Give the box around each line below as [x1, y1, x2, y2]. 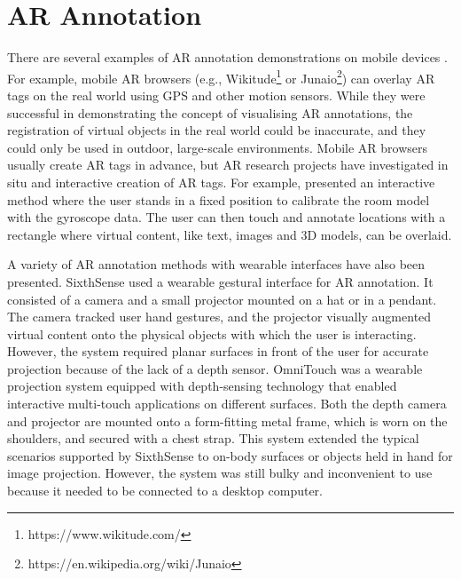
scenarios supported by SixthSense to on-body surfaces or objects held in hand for [7, 446, 453, 464]
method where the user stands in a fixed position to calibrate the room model [7, 190, 430, 209]
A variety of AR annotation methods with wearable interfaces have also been [7, 255, 426, 274]
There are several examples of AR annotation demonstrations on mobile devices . [7, 48, 448, 67]
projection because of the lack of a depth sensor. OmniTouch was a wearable [7, 359, 423, 377]
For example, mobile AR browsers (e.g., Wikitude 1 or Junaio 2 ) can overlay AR [7, 66, 435, 87]
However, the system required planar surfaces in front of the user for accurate [7, 342, 429, 361]
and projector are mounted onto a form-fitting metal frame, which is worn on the [7, 411, 448, 430]
